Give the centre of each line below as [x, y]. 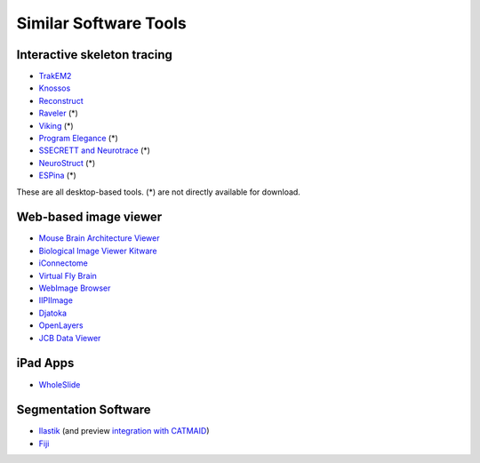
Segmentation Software [84, 410]
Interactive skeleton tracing [94, 55]
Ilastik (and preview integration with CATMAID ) [124, 431]
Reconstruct [61, 100]
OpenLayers [61, 325]
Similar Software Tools [101, 23]
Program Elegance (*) [79, 139]
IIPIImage [56, 300]
